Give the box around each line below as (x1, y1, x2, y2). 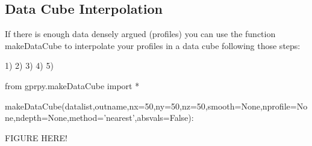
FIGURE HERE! (5, 131, 67, 144)
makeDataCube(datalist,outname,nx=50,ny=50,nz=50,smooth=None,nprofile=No (5, 99, 308, 112)
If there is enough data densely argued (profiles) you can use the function (5, 28, 276, 40)
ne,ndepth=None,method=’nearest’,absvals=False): (5, 111, 194, 124)
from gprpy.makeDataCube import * (5, 79, 140, 92)
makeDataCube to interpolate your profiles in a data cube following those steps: (5, 39, 301, 51)
